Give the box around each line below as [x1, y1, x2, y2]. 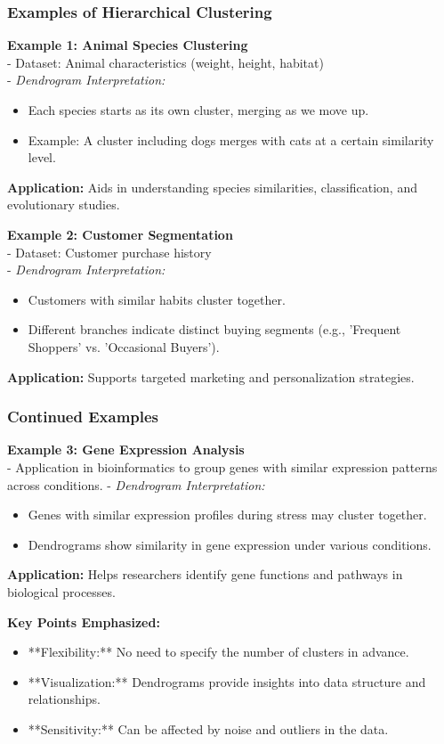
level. [28, 148, 56, 167]
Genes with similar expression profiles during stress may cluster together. [28, 505, 427, 524]
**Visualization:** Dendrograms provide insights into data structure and [28, 672, 426, 691]
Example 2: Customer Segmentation [7, 225, 233, 243]
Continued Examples [7, 405, 159, 428]
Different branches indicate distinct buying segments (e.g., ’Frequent [28, 320, 401, 339]
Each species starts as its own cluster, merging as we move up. [28, 101, 369, 119]
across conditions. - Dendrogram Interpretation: [7, 475, 265, 494]
